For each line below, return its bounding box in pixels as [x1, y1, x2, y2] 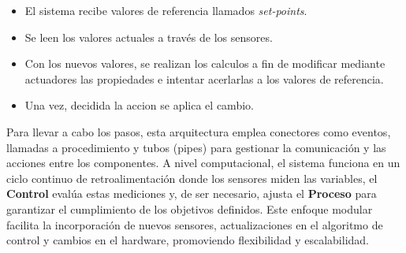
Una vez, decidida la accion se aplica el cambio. [24, 97, 254, 113]
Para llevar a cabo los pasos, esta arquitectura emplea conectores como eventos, [6, 123, 391, 140]
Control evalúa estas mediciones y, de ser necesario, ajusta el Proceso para [6, 185, 377, 202]
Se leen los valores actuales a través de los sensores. [24, 28, 273, 45]
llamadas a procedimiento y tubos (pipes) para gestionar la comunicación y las [6, 139, 386, 155]
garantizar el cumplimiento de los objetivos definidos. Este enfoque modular [6, 200, 373, 217]
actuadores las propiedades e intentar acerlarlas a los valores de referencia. [24, 70, 384, 87]
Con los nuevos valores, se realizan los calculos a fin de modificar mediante [24, 55, 386, 72]
